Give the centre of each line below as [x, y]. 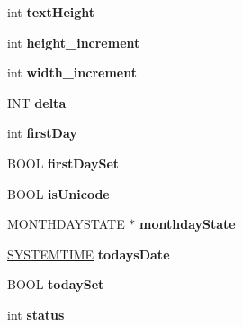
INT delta [37, 102]
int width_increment [72, 73]
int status [36, 314]
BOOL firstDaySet [63, 163]
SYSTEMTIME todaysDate [89, 254]
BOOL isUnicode [58, 193]
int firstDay [42, 133]
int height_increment [74, 42]
